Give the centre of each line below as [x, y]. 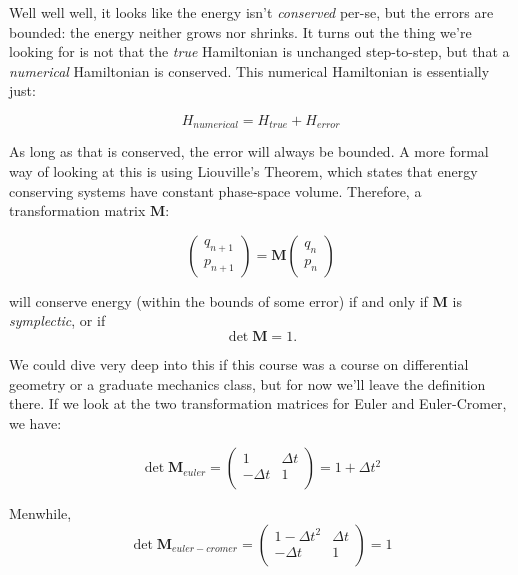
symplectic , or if [57, 320]
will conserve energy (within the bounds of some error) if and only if [218, 300]
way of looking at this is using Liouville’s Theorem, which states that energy [243, 171]
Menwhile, [40, 513]
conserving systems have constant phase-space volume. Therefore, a [215, 190]
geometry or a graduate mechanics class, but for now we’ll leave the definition [247, 383]
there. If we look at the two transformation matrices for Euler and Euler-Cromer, [258, 403]
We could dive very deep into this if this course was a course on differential [239, 363]
